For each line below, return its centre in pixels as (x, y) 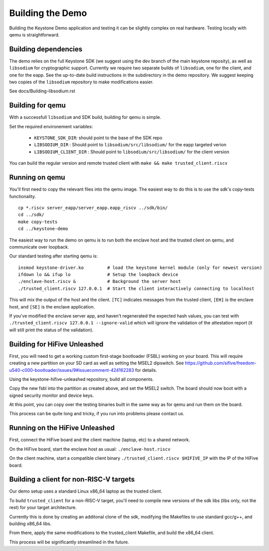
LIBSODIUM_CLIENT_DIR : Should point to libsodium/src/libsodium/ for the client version (132, 152)
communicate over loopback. (39, 247)
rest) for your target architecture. (43, 508)
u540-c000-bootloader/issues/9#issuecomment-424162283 (72, 370)
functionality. (23, 196)
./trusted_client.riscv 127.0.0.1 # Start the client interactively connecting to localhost (136, 288)
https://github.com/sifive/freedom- (221, 363)
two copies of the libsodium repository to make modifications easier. (81, 82)
